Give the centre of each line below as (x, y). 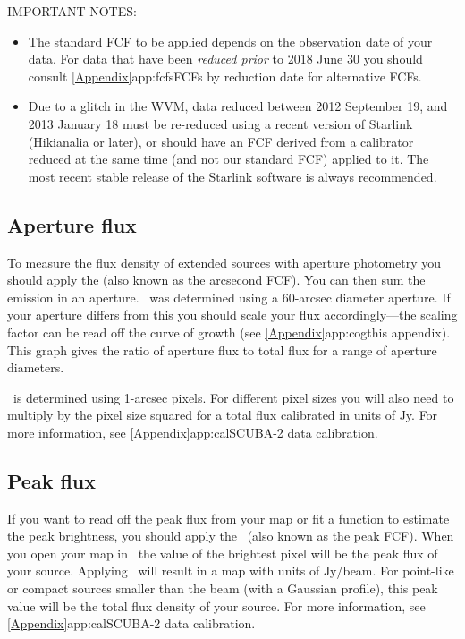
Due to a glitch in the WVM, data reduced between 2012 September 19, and (238, 106)
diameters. (36, 367)
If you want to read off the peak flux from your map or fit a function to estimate (228, 518)
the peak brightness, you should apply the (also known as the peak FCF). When (231, 536)
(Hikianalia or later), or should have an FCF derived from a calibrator (221, 141)
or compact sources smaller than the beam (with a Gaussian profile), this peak (223, 588)
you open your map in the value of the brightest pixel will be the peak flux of (223, 553)
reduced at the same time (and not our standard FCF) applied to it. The (228, 159)
